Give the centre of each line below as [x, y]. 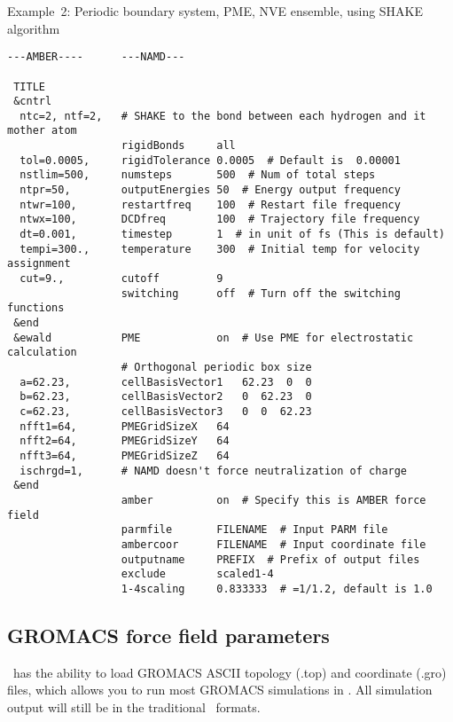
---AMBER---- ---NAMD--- [96, 57]
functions [36, 308]
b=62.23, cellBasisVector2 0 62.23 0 [166, 397]
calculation [42, 353]
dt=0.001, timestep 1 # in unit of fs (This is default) [232, 235]
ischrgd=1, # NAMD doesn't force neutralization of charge [214, 471]
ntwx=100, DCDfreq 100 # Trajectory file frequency [220, 220]
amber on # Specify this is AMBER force [273, 500]
